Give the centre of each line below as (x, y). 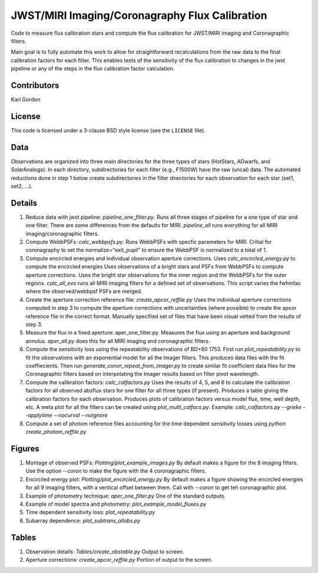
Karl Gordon (26, 100)
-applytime (39, 415)
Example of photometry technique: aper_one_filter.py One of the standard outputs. (126, 496)
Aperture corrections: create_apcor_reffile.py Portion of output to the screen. (119, 560)
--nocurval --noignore (81, 415)
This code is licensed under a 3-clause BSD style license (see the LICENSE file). (108, 130)
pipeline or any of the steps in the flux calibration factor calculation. (93, 68)
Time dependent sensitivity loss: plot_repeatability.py (90, 512)
